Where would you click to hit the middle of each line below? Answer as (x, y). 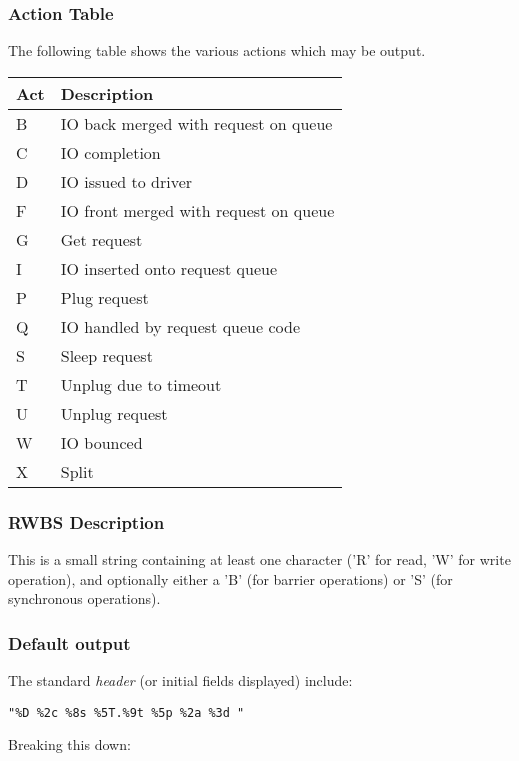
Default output (69, 642)
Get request (101, 239)
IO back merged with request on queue (196, 123)
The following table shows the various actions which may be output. (217, 50)
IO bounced (101, 442)
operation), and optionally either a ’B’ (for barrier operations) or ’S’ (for (230, 578)
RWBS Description (86, 521)
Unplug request (114, 413)
